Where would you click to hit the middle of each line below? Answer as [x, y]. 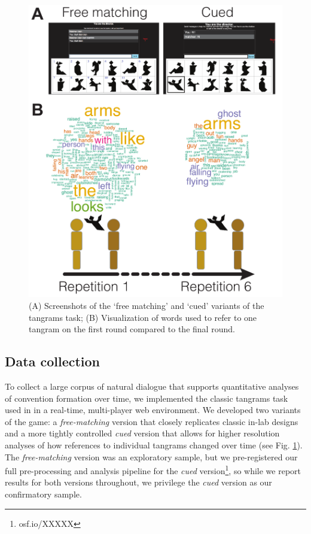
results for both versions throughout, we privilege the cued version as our [138, 482]
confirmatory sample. [43, 494]
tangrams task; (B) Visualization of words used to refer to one [143, 317]
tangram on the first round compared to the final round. [132, 329]
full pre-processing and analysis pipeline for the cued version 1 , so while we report [153, 470]
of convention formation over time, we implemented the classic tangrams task [147, 398]
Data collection [53, 361]
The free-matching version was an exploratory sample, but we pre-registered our [151, 456]
